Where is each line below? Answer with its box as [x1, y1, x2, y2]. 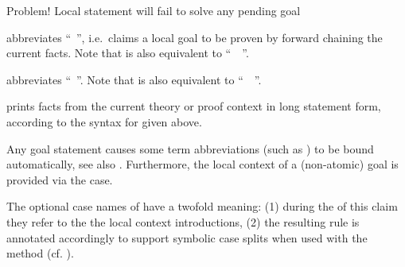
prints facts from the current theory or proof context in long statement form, [6, 98, 381, 114]
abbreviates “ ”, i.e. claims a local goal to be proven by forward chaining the [6, 29, 383, 45]
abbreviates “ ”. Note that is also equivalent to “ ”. [6, 71, 262, 87]
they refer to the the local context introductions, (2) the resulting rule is [6, 213, 360, 230]
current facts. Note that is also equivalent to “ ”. [6, 44, 249, 61]
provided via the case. [6, 171, 113, 188]
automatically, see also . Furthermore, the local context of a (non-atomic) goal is [6, 156, 399, 172]
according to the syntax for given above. [6, 113, 202, 130]
